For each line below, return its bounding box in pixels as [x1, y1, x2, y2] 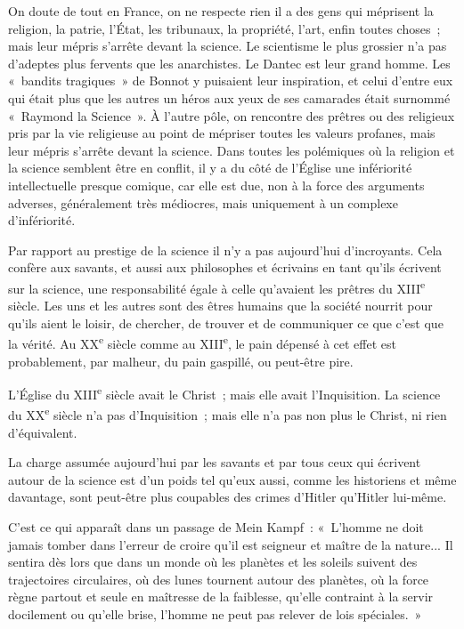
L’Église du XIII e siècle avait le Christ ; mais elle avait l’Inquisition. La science [8, 383, 441, 403]
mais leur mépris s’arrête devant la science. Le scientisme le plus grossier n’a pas [8, 36, 447, 55]
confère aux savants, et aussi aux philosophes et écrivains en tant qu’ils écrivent [8, 258, 442, 277]
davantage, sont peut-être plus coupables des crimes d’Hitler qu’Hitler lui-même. [8, 488, 447, 506]
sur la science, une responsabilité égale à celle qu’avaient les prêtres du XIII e [8, 276, 426, 297]
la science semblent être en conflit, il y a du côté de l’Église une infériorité [8, 158, 412, 177]
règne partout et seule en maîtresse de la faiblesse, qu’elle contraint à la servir [8, 587, 434, 606]
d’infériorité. [8, 211, 76, 230]
